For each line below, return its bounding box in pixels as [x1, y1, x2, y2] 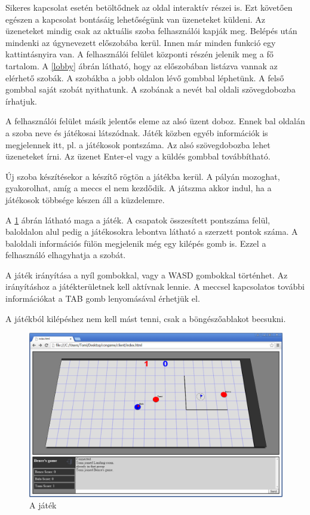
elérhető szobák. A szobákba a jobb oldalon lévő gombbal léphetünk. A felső [5, 71, 284, 84]
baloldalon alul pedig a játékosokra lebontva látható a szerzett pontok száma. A [5, 225, 298, 238]
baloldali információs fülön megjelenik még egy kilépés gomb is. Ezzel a [5, 237, 266, 249]
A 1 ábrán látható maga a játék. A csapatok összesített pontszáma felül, [5, 213, 270, 226]
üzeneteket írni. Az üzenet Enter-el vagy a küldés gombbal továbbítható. [5, 150, 271, 163]
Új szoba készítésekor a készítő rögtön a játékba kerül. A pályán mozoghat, [5, 170, 280, 182]
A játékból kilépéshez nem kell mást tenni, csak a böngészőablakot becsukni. [5, 312, 286, 324]
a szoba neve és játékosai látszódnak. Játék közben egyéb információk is [5, 126, 268, 139]
